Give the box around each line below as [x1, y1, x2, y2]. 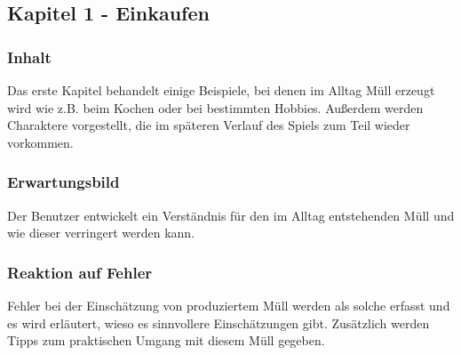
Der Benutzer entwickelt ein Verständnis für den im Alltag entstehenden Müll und [7, 206, 455, 224]
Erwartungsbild [7, 171, 120, 193]
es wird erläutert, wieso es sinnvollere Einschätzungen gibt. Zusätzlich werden [7, 313, 430, 332]
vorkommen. [7, 133, 74, 151]
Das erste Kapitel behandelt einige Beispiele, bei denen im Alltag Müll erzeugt [7, 81, 435, 99]
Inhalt [7, 45, 52, 68]
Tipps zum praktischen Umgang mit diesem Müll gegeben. [7, 331, 325, 350]
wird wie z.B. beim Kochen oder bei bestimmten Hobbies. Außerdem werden [7, 98, 424, 117]
